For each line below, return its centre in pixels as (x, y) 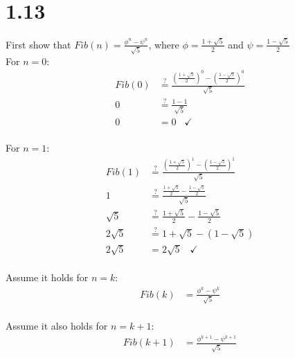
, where (164, 44)
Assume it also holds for (57, 325)
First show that (38, 44)
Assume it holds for (47, 277)
